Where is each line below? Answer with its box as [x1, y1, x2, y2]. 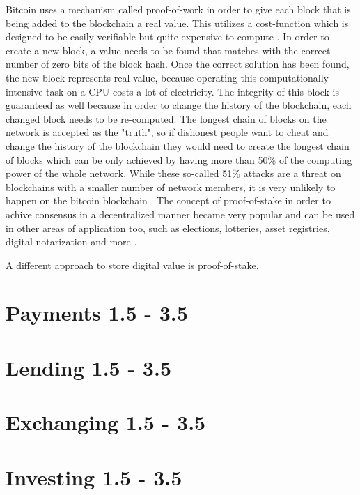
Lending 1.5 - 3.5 [6, 353, 172, 381]
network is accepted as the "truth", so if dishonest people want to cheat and [6, 125, 329, 139]
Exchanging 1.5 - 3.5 [6, 408, 206, 436]
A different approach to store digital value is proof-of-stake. [6, 257, 259, 272]
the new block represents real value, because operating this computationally [6, 70, 329, 84]
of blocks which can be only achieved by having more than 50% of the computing [6, 152, 352, 167]
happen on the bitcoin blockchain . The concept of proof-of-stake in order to [6, 193, 331, 208]
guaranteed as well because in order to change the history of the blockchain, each [6, 98, 352, 112]
